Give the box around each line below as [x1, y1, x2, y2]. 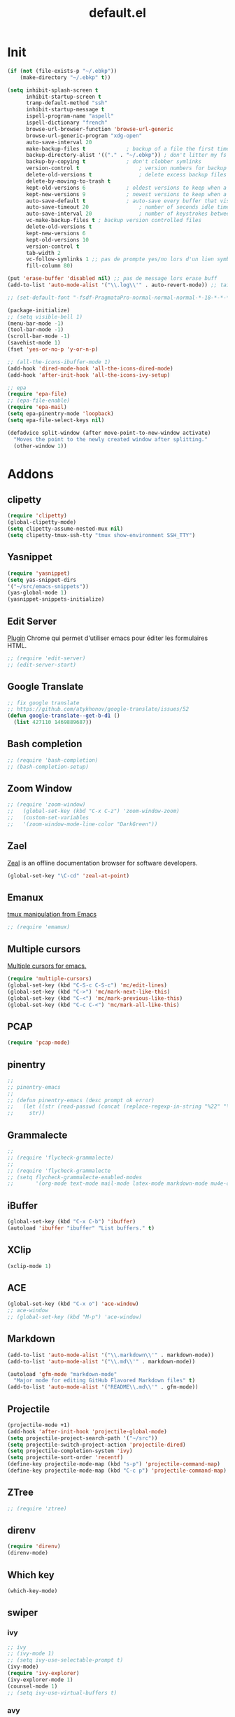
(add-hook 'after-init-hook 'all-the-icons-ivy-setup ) [7, 371, 171, 379]
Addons [7, 466, 54, 482]
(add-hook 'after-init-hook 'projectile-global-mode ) [7, 1428, 168, 1435]
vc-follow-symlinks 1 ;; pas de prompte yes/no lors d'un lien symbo [25, 256, 233, 263]
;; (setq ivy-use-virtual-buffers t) [7, 1689, 117, 1696]
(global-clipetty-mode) [7, 519, 77, 526]
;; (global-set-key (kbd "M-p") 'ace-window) [7, 1314, 142, 1321]
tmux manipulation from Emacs [7, 910, 97, 919]
